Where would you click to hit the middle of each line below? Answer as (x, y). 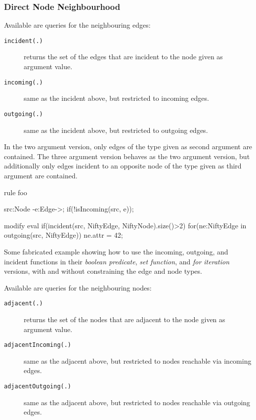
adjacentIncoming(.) (38, 345)
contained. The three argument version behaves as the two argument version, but (127, 156)
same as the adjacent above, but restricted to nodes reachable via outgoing (137, 402)
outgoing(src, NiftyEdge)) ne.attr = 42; (64, 235)
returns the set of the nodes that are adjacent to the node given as (125, 319)
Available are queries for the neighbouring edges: (77, 25)
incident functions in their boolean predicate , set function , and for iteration (117, 261)
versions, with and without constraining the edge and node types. (103, 271)
